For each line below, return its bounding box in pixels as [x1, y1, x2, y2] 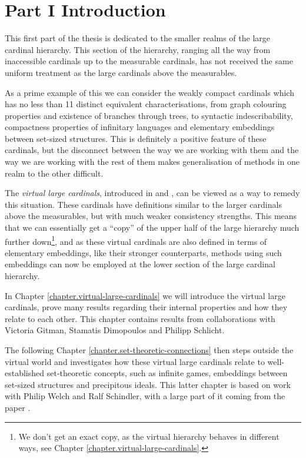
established [5, 367, 45, 379]
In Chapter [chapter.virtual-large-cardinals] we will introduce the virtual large [5, 289, 285, 301]
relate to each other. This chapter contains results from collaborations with [5, 312, 275, 324]
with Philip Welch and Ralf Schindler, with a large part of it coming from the [5, 390, 285, 402]
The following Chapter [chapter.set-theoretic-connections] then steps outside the [5, 344, 294, 356]
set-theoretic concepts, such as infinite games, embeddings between [46, 367, 288, 379]
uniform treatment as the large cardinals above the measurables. [5, 66, 237, 78]
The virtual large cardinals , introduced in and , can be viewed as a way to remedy [5, 187, 300, 199]
